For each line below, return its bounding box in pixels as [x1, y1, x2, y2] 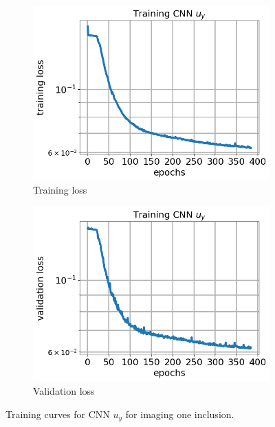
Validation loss [33, 383, 95, 397]
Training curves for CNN [5, 406, 110, 421]
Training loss [33, 183, 87, 197]
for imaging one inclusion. [125, 406, 234, 421]
